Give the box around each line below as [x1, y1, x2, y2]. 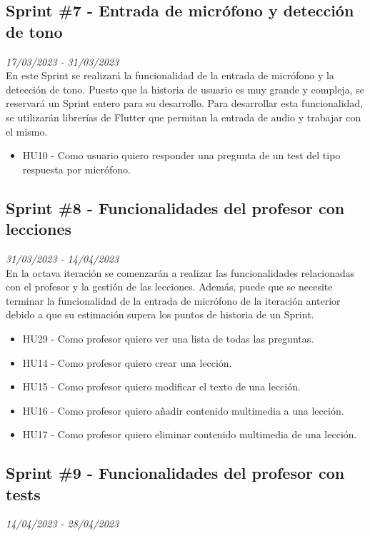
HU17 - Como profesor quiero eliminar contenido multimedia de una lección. [22, 427, 357, 442]
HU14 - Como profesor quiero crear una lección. [22, 355, 232, 370]
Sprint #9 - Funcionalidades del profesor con [6, 462, 345, 484]
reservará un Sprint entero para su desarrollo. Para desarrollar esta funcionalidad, [6, 96, 364, 111]
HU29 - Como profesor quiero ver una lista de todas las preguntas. [22, 330, 314, 345]
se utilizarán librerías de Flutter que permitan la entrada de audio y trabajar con [6, 109, 361, 124]
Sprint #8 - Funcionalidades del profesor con [6, 196, 345, 218]
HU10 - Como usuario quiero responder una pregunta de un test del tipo [22, 148, 341, 163]
